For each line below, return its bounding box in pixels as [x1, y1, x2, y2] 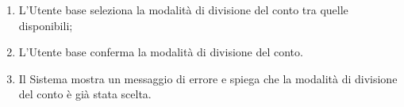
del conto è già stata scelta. [18, 86, 152, 102]
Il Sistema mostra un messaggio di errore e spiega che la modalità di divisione [18, 70, 398, 86]
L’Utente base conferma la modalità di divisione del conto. [18, 44, 303, 60]
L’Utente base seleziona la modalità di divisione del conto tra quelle [18, 2, 348, 17]
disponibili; [18, 17, 73, 33]
